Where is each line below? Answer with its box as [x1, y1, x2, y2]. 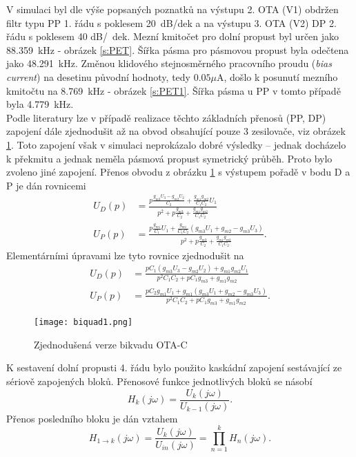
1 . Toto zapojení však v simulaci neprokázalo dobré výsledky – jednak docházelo [6, 137, 346, 151]
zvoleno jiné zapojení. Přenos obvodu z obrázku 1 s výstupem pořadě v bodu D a [6, 165, 350, 179]
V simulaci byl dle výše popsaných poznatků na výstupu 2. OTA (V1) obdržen [6, 2, 339, 16]
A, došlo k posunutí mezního [217, 69, 338, 84]
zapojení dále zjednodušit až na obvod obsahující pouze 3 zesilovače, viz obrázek [6, 124, 346, 138]
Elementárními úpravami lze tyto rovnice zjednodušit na [6, 248, 244, 262]
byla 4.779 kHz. [6, 97, 74, 111]
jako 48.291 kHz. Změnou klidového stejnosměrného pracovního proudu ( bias [6, 56, 332, 71]
